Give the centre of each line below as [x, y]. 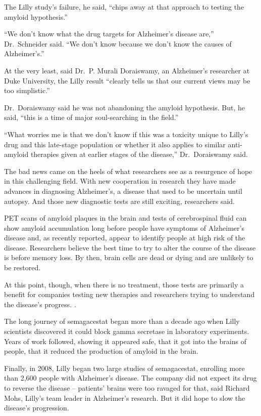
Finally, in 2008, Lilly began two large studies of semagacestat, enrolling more [124, 368]
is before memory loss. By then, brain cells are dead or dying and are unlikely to [129, 257]
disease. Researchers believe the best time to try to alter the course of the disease [130, 247]
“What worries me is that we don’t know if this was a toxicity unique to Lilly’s [126, 134]
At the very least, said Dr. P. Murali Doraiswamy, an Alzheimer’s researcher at [127, 70]
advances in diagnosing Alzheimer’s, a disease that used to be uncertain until [123, 191]
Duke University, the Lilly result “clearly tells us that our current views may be [127, 80]
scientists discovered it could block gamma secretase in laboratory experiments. [127, 331]
